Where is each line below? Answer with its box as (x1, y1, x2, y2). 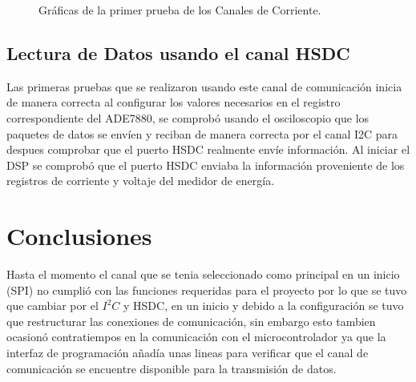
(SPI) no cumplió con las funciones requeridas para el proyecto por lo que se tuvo (6, 281, 407, 298)
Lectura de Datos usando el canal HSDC (6, 40, 350, 65)
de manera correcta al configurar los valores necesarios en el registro (6, 94, 341, 111)
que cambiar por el (6, 297, 99, 314)
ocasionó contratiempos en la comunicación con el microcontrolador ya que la (6, 328, 386, 345)
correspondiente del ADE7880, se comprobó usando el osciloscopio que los (6, 109, 370, 126)
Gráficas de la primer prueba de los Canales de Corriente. (38, 2, 321, 18)
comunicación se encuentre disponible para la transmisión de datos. (6, 360, 337, 376)
